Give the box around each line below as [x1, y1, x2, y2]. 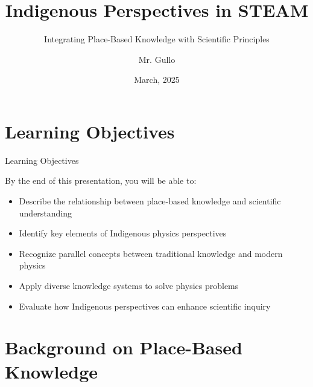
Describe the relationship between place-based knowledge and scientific [19, 195, 281, 207]
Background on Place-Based [5, 335, 242, 360]
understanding [19, 206, 72, 219]
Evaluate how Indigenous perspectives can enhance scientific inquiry [19, 299, 271, 312]
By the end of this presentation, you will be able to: [5, 174, 197, 187]
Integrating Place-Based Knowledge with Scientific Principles [44, 33, 270, 45]
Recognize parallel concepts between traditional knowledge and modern [19, 247, 283, 259]
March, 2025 [134, 73, 180, 86]
